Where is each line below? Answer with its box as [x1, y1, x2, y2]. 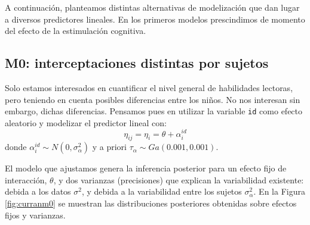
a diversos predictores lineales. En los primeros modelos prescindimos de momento [5, 12, 305, 25]
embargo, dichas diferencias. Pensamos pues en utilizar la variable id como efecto [5, 105, 303, 117]
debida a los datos [5, 185, 71, 198]
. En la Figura [253, 185, 305, 198]
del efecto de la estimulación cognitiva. [5, 24, 146, 37]
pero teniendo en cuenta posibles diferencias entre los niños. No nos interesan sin [5, 93, 300, 105]
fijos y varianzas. [5, 208, 66, 221]
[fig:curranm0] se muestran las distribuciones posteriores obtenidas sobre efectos [5, 197, 297, 210]
